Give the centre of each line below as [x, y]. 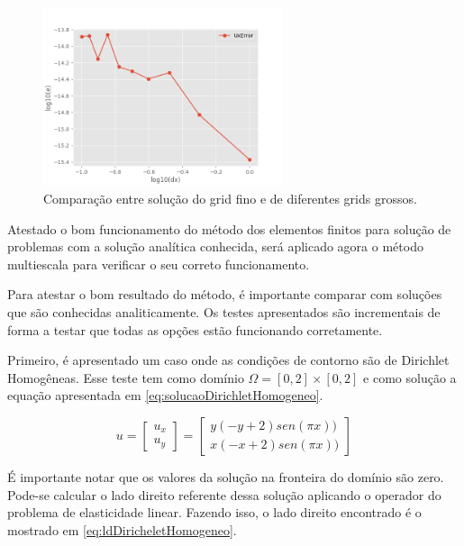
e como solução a [410, 377]
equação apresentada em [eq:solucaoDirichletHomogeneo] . [165, 395]
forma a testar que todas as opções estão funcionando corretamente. [195, 329]
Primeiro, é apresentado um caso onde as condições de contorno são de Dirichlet [228, 360]
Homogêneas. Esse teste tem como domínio [126, 377]
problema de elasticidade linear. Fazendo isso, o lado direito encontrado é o [214, 512]
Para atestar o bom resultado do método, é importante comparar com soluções [225, 294]
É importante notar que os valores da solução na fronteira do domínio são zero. [226, 476]
